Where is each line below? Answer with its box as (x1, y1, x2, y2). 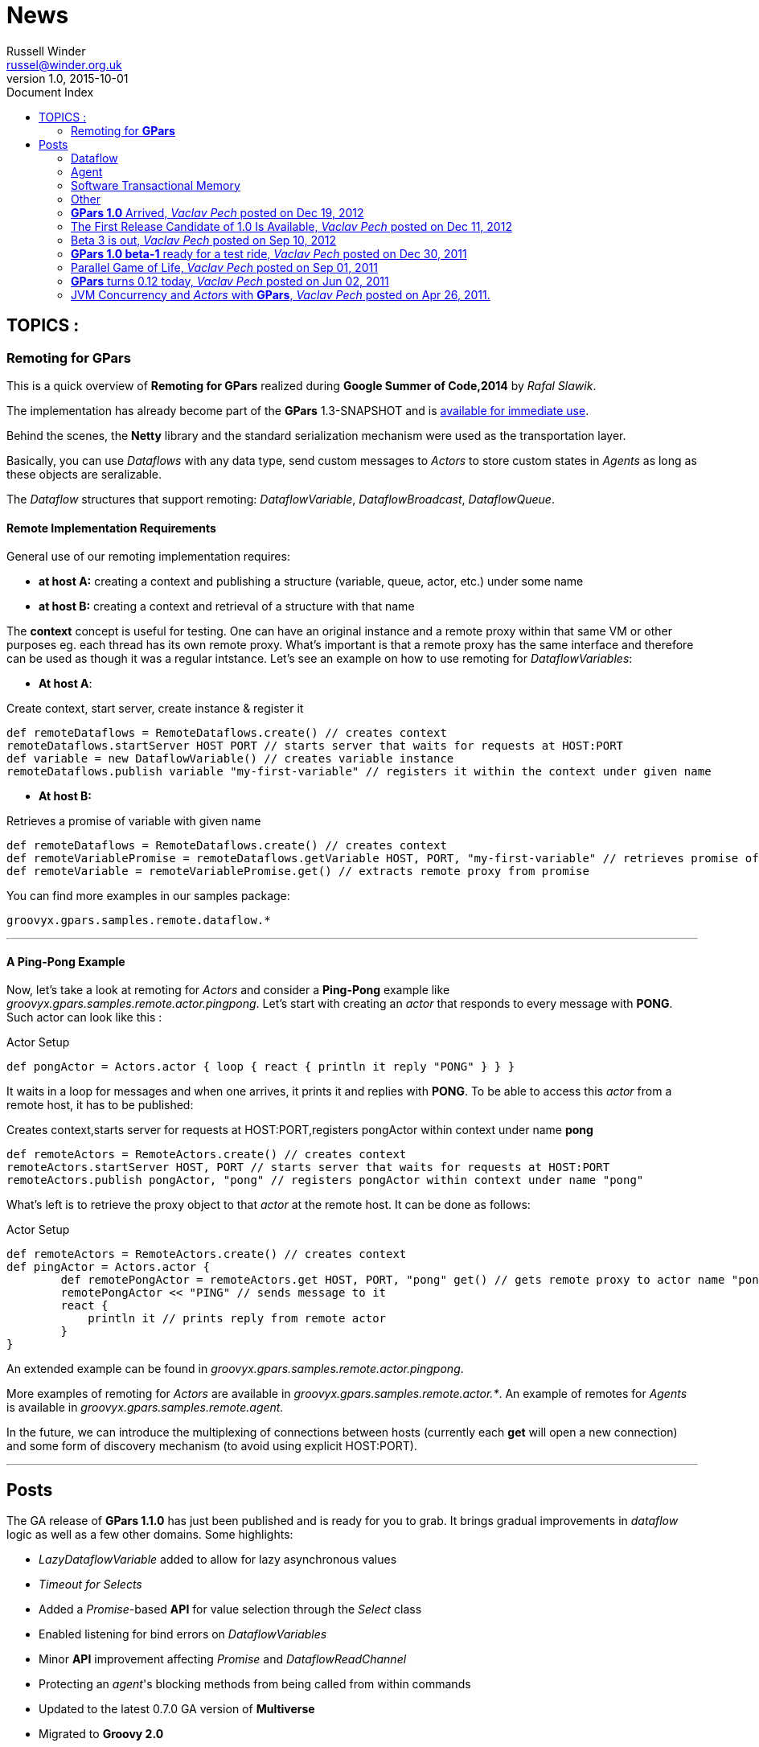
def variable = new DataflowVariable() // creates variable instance (6, 752, 454, 766)
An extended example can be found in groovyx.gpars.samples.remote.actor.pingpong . (6, 1362, 464, 1376)
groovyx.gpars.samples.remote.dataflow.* (6, 914, 271, 927)
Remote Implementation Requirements (6, 520, 216, 535)
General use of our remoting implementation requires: (6, 549, 290, 564)
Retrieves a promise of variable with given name (6, 814, 261, 828)
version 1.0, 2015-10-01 (6, 71, 129, 85)
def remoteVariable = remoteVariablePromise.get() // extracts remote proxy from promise (6, 865, 589, 878)
